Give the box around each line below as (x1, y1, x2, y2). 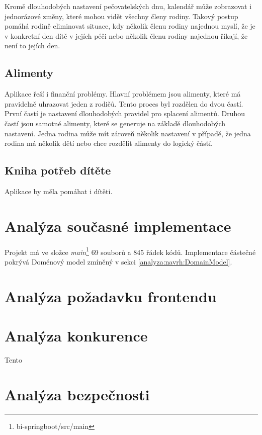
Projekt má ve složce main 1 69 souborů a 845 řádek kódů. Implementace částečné (5, 245, 256, 257)
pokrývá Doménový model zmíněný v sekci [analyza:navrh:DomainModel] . (5, 256, 232, 267)
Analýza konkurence (5, 325, 148, 346)
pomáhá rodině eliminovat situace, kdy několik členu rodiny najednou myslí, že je (5, 21, 255, 31)
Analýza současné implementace (5, 215, 231, 236)
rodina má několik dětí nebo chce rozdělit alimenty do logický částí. (5, 138, 213, 148)
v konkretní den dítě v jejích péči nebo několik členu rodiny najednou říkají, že (5, 30, 248, 41)
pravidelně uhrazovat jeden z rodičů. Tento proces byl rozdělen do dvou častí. (5, 98, 243, 109)
